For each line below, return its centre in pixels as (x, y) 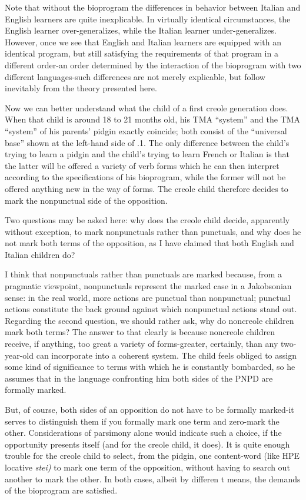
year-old (19, 355)
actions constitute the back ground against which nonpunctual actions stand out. (151, 309)
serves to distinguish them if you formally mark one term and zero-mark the (142, 421)
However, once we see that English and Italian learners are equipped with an (143, 42)
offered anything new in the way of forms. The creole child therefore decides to (147, 188)
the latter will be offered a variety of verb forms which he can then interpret (142, 165)
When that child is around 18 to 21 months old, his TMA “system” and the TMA (153, 119)
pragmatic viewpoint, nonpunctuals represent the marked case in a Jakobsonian (148, 286)
